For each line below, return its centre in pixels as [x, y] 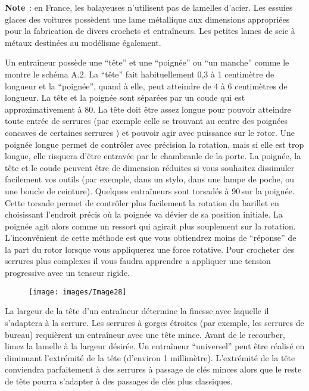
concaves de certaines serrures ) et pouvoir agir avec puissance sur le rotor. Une [150, 132]
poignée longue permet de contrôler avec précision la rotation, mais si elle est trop [154, 144]
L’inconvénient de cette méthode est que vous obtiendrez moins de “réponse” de [151, 238]
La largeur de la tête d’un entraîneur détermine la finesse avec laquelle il [137, 311]
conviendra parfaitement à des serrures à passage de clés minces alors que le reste [153, 369]
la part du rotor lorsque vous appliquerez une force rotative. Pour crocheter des [150, 249]
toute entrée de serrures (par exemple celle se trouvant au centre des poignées [146, 121]
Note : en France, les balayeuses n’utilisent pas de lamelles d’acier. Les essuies [149, 7]
